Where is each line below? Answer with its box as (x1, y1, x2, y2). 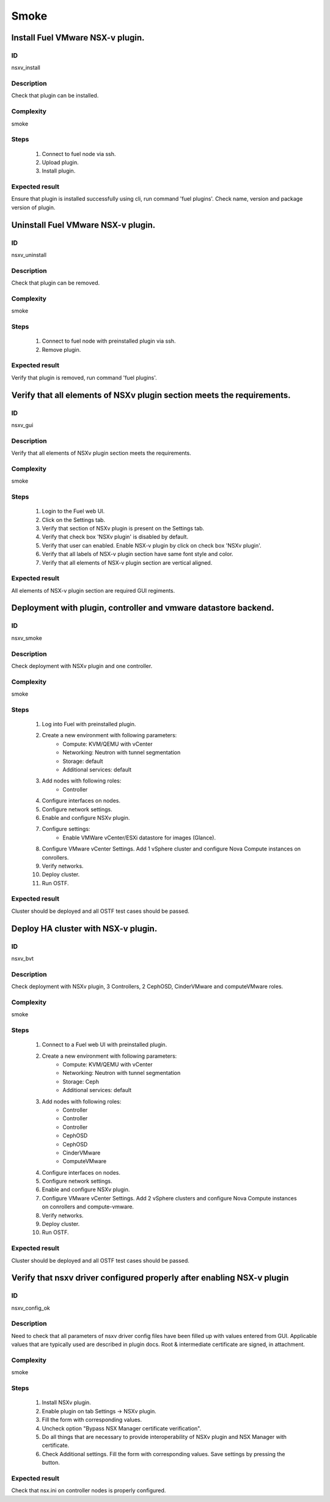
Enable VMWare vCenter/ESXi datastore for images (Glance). (62, 834, 216, 841)
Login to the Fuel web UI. (42, 508, 105, 515)
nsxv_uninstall (11, 251, 47, 259)
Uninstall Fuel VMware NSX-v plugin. (11, 220, 156, 230)
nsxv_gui (11, 421, 34, 428)
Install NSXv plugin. (42, 1399, 91, 1407)
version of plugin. (11, 204, 56, 211)
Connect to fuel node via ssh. (42, 150, 116, 157)
